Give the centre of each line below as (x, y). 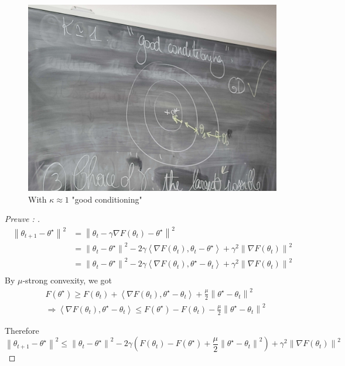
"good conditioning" (107, 199)
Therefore (22, 330)
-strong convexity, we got (67, 280)
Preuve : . (23, 219)
